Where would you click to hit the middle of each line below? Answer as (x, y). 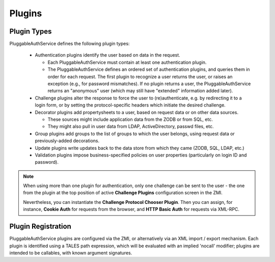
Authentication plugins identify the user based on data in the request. (107, 55)
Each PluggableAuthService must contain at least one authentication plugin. (127, 62)
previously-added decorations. (67, 141)
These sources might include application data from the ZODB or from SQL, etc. (130, 119)
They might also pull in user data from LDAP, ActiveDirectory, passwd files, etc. (131, 126)
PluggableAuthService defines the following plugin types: (70, 44)
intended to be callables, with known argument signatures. (71, 253)
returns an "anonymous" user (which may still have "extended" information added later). (140, 91)
